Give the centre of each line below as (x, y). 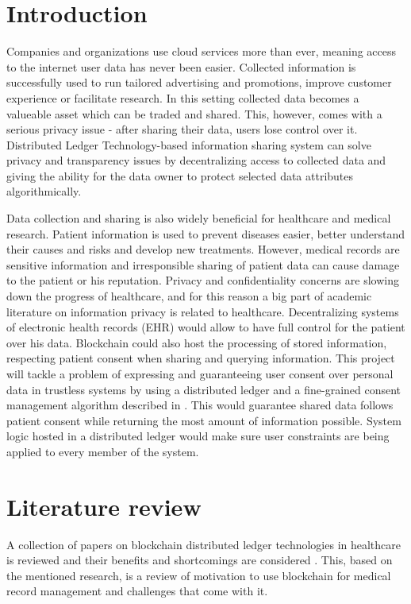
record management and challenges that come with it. (137, 591)
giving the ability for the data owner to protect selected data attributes (180, 175)
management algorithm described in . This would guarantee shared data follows (200, 405)
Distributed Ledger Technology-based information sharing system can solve (189, 144)
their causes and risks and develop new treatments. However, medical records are (203, 249)
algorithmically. (44, 191)
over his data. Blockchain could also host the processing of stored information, (197, 342)
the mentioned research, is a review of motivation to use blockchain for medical (199, 575)
